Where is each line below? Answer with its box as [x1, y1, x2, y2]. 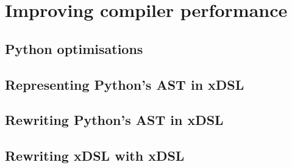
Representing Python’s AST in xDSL [5, 75, 244, 93]
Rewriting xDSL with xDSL [5, 146, 185, 165]
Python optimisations [5, 39, 143, 58]
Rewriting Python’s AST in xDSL [5, 110, 224, 129]
